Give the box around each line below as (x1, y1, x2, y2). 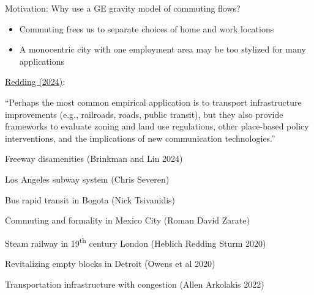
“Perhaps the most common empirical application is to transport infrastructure (5, 95, 302, 108)
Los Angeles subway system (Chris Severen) (5, 172, 170, 185)
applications (19, 54, 65, 67)
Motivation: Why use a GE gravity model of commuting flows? (5, 2, 241, 14)
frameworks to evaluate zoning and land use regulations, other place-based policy (5, 120, 309, 133)
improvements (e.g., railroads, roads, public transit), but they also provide (5, 107, 283, 120)
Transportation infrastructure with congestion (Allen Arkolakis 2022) (5, 277, 264, 290)
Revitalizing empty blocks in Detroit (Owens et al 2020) (5, 257, 215, 269)
